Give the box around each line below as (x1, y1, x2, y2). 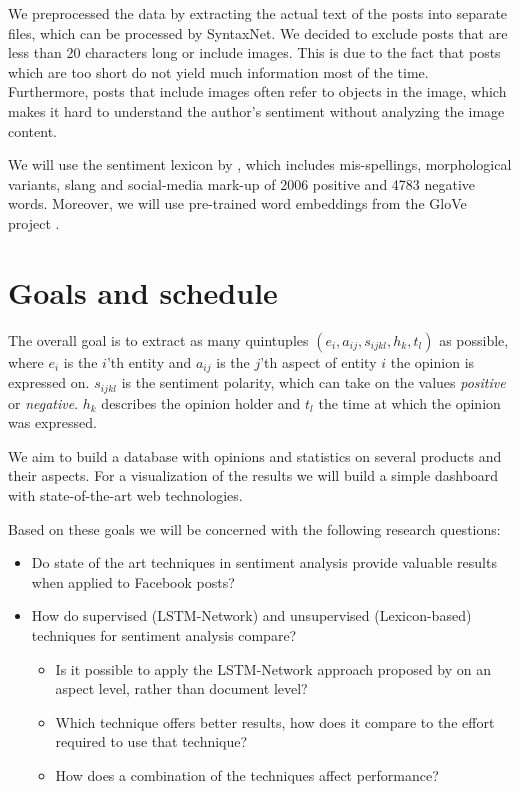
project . (8, 212, 60, 233)
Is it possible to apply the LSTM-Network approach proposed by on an (55, 658, 492, 679)
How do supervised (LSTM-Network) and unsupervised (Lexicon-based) (31, 605, 472, 626)
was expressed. (8, 412, 97, 433)
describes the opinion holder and (101, 392, 301, 413)
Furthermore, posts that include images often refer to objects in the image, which (8, 81, 507, 102)
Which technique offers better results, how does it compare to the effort (55, 711, 495, 732)
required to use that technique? (55, 731, 248, 752)
